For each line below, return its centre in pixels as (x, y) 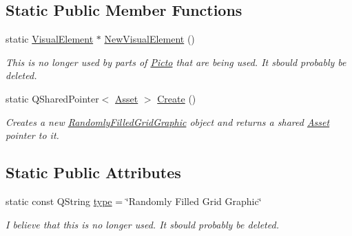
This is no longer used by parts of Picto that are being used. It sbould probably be (176, 62)
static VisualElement (50, 39)
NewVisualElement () (149, 39)
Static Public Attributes (93, 172)
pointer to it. (32, 135)
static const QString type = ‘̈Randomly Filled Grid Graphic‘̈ (134, 201)
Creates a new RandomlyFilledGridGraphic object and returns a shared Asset (168, 121)
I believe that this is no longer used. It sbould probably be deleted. (142, 224)
